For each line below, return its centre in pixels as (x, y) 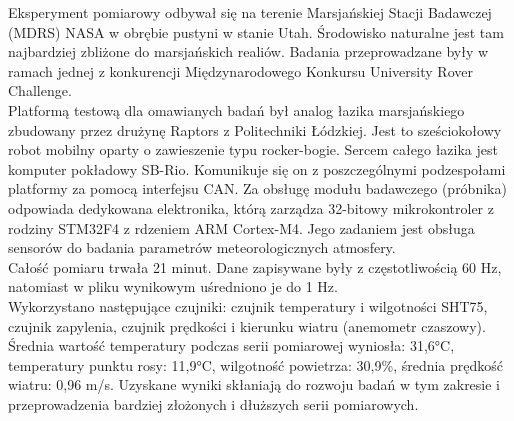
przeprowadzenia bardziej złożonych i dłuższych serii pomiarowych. (213, 403)
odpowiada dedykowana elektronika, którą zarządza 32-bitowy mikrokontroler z (251, 207)
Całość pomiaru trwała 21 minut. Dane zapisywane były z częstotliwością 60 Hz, (255, 266)
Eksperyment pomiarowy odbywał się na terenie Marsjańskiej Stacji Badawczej (250, 12)
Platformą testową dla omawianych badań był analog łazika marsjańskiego (236, 109)
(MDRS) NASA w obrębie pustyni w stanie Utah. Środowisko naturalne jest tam (256, 31)
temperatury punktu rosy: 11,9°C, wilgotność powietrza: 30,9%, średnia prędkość (256, 364)
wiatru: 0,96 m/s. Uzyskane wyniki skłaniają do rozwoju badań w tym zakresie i (254, 384)
